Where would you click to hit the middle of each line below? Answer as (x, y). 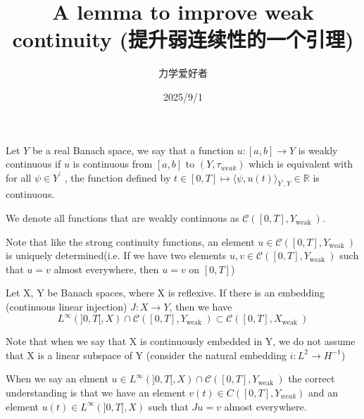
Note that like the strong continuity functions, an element (130, 241)
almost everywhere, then (106, 269)
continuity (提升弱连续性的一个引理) (183, 39)
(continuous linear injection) (67, 307)
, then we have (201, 307)
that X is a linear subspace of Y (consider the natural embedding (146, 355)
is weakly (318, 150)
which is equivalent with (301, 164)
